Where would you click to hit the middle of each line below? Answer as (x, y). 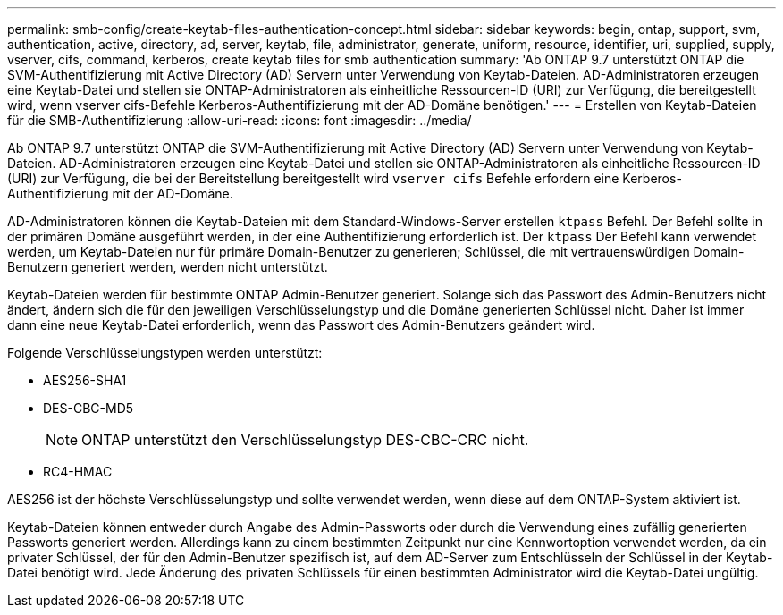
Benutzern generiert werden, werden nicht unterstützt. (168, 267)
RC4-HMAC (78, 472)
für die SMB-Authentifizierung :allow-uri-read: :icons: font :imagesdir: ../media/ (240, 120)
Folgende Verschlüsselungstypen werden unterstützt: (165, 353)
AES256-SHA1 (85, 380)
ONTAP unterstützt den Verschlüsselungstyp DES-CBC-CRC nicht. (305, 440)
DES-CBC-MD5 (88, 408)
